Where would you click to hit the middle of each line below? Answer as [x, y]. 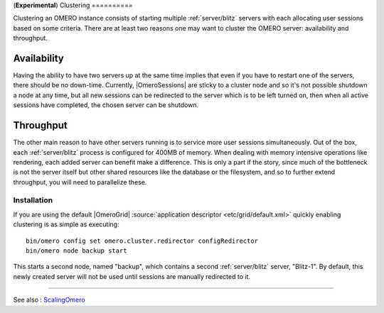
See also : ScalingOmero [49, 300]
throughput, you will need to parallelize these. [80, 182]
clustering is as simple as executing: [66, 224]
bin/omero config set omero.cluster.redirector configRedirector [142, 241]
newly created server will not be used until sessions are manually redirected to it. [132, 276]
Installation [33, 200]
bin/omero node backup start [76, 251]
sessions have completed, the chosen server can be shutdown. [106, 105]
